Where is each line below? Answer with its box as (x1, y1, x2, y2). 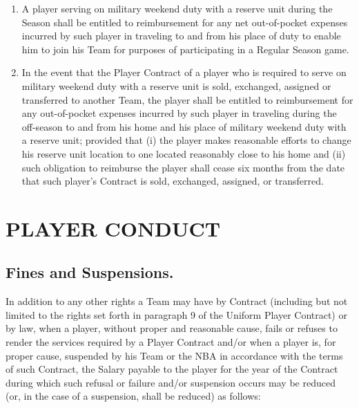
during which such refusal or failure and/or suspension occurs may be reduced (6, 375, 336, 389)
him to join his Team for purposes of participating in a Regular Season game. (21, 41, 349, 56)
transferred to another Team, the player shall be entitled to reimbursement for (21, 92, 353, 106)
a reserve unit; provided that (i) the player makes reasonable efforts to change (21, 133, 351, 147)
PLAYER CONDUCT (6, 214, 221, 242)
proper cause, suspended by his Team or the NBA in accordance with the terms (6, 348, 343, 362)
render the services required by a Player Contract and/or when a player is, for (6, 335, 336, 349)
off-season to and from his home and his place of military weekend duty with (21, 119, 347, 133)
